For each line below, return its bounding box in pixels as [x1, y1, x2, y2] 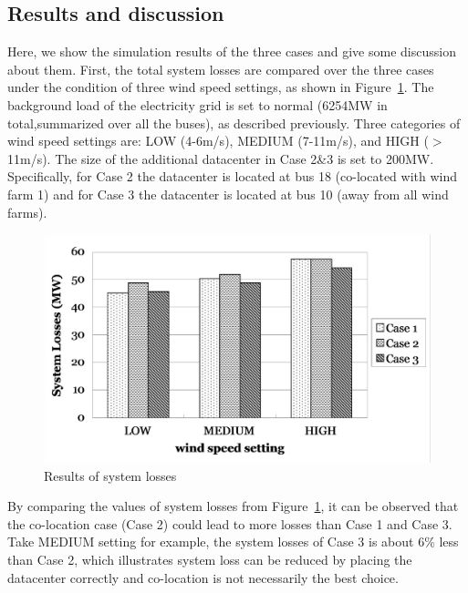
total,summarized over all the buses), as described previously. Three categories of [7, 113, 461, 132]
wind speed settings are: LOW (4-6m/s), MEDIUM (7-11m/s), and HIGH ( [7, 131, 429, 150]
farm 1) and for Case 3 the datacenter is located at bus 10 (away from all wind [7, 184, 449, 203]
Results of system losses [44, 465, 177, 485]
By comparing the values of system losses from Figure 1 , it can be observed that [7, 496, 459, 516]
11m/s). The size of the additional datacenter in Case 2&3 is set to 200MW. [7, 148, 434, 168]
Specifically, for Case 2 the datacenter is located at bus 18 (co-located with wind [7, 167, 458, 186]
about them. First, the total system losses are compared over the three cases [7, 59, 434, 78]
